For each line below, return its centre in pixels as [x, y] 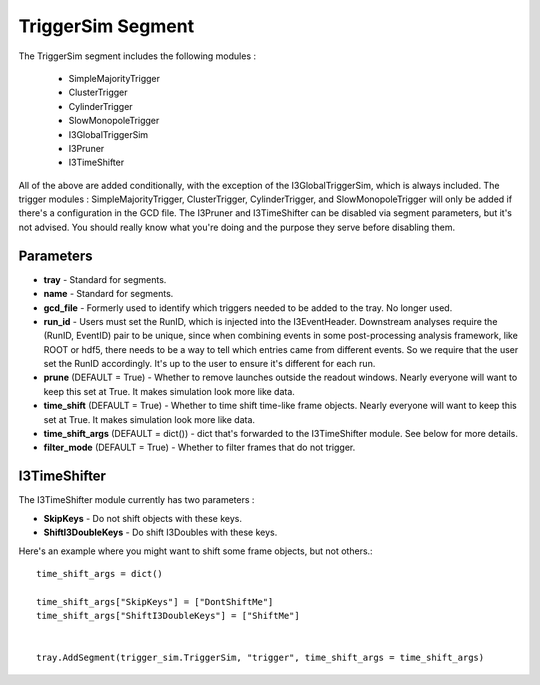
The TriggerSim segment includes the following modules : [137, 56]
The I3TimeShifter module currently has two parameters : [136, 500]
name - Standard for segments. [108, 294]
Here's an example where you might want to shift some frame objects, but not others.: [196, 551]
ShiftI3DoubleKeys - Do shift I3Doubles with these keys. [160, 532]
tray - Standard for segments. [105, 279]
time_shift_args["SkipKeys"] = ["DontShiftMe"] [155, 601]
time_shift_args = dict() [100, 573]
